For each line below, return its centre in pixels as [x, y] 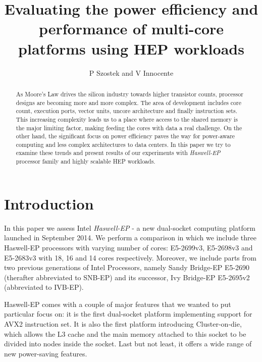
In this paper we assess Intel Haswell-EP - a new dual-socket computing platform [130, 227]
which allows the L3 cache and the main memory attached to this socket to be [125, 333]
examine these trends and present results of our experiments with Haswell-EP [118, 153]
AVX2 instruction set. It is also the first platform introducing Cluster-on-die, [123, 324]
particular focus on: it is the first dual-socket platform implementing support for [128, 314]
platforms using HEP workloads [131, 48]
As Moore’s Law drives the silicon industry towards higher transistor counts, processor [129, 94]
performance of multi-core [131, 29]
